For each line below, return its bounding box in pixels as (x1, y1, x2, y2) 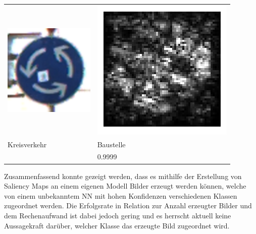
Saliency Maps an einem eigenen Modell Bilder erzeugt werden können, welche (4, 181, 246, 191)
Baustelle (97, 139, 126, 149)
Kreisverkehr (8, 139, 47, 149)
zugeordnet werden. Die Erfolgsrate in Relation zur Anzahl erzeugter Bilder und (4, 200, 252, 211)
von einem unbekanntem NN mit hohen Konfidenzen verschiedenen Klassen (4, 190, 237, 201)
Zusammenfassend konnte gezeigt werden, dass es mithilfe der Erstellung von (4, 170, 242, 181)
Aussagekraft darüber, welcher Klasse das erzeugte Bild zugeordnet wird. (4, 220, 230, 230)
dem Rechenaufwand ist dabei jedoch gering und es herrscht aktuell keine (4, 210, 231, 220)
